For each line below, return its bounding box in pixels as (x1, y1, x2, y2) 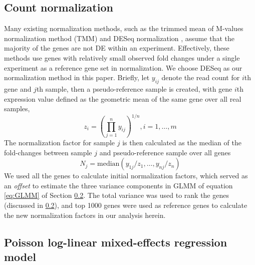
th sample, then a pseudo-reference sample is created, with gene (36, 83, 232, 94)
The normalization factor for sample (4, 137, 115, 147)
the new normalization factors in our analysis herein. (4, 209, 166, 220)
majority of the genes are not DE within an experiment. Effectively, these (4, 43, 229, 53)
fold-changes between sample (4, 147, 92, 157)
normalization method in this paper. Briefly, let (4, 72, 150, 83)
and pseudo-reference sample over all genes (99, 147, 231, 157)
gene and (4, 83, 32, 94)
